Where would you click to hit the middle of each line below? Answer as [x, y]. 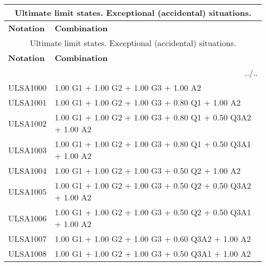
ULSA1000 [27, 87]
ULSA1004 [27, 170]
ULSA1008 [27, 253]
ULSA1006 [27, 218]
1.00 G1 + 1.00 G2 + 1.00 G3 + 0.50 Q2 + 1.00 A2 [148, 170]
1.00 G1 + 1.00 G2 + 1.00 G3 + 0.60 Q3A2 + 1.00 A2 [153, 239]
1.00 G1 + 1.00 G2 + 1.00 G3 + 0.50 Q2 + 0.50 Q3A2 [153, 185]
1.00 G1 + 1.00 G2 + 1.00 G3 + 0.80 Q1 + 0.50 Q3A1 [153, 144]
